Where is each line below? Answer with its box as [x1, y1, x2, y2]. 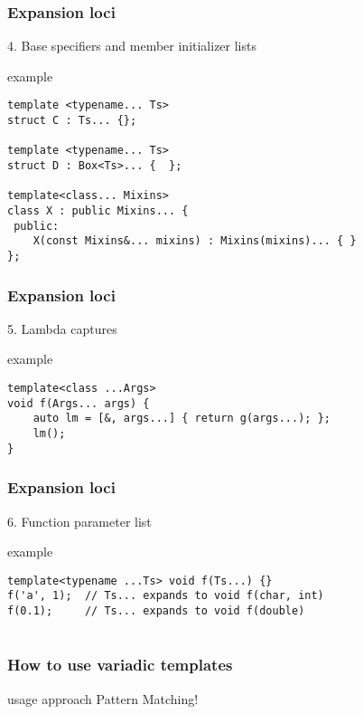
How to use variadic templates [7, 653, 233, 676]
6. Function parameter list [7, 511, 152, 530]
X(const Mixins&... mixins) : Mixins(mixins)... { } [33, 234, 357, 248]
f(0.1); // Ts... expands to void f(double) [7, 605, 305, 618]
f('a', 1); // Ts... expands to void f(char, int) [7, 589, 324, 603]
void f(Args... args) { [7, 396, 150, 410]
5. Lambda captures [7, 319, 117, 338]
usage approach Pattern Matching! [7, 689, 199, 708]
